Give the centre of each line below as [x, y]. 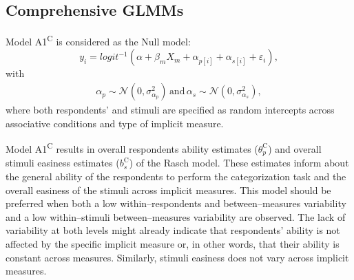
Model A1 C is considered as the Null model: [98, 40]
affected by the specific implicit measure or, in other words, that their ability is [173, 243]
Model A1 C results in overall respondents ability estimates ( [132, 148]
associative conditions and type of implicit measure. [115, 123]
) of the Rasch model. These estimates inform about [239, 163]
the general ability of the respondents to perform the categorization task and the [176, 176]
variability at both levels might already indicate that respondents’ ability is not [173, 230]
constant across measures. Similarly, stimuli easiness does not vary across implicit [177, 257]
